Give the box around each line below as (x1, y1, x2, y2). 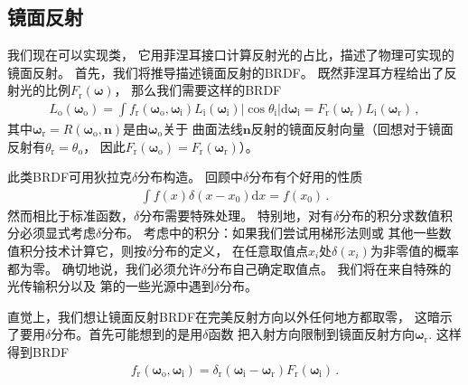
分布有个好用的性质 (248, 167, 363, 186)
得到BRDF (7, 342, 70, 361)
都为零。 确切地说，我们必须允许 (7, 258, 201, 277)
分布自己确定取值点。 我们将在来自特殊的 (206, 258, 452, 277)
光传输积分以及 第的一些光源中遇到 (7, 277, 214, 296)
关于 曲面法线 (163, 119, 243, 138)
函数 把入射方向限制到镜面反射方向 (208, 324, 416, 343)
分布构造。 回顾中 (137, 167, 243, 186)
